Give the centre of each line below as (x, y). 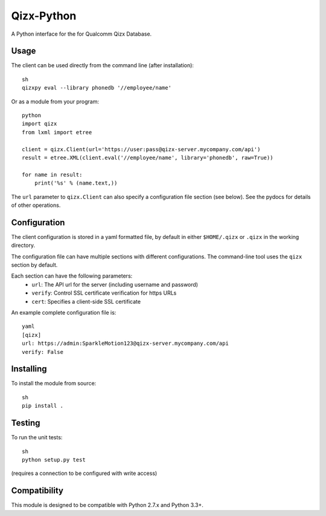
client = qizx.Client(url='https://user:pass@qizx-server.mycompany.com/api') (141, 149)
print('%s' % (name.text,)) (76, 183)
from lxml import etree (57, 132)
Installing (29, 369)
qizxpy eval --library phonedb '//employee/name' (97, 88)
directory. (23, 246)
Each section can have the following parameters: (72, 276)
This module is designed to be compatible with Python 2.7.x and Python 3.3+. (107, 505)
